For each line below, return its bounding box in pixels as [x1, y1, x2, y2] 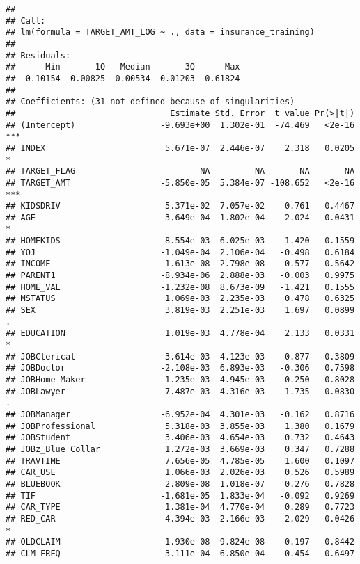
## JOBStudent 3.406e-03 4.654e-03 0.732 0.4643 [6, 433, 355, 443]
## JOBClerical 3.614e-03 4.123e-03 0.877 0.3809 [6, 351, 355, 362]
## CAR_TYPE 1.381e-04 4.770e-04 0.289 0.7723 [6, 502, 355, 513]
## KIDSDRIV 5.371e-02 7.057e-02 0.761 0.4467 [6, 201, 355, 211]
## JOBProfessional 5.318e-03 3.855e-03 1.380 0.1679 [6, 421, 355, 431]
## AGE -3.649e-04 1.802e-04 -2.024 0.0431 [6, 212, 355, 223]
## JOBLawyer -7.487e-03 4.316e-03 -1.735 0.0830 [6, 386, 355, 396]
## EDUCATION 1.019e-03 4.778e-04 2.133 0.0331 [6, 328, 355, 339]
